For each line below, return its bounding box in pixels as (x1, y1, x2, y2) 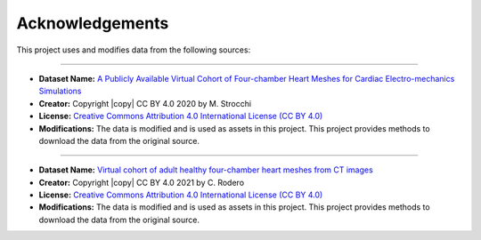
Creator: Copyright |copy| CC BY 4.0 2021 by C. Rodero (38, 177, 245, 188)
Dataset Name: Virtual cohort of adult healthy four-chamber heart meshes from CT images (38, 164, 373, 175)
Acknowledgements (16, 13, 169, 33)
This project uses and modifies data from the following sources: (16, 44, 251, 55)
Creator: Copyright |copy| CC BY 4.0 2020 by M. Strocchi (38, 98, 252, 108)
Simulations (38, 85, 82, 97)
